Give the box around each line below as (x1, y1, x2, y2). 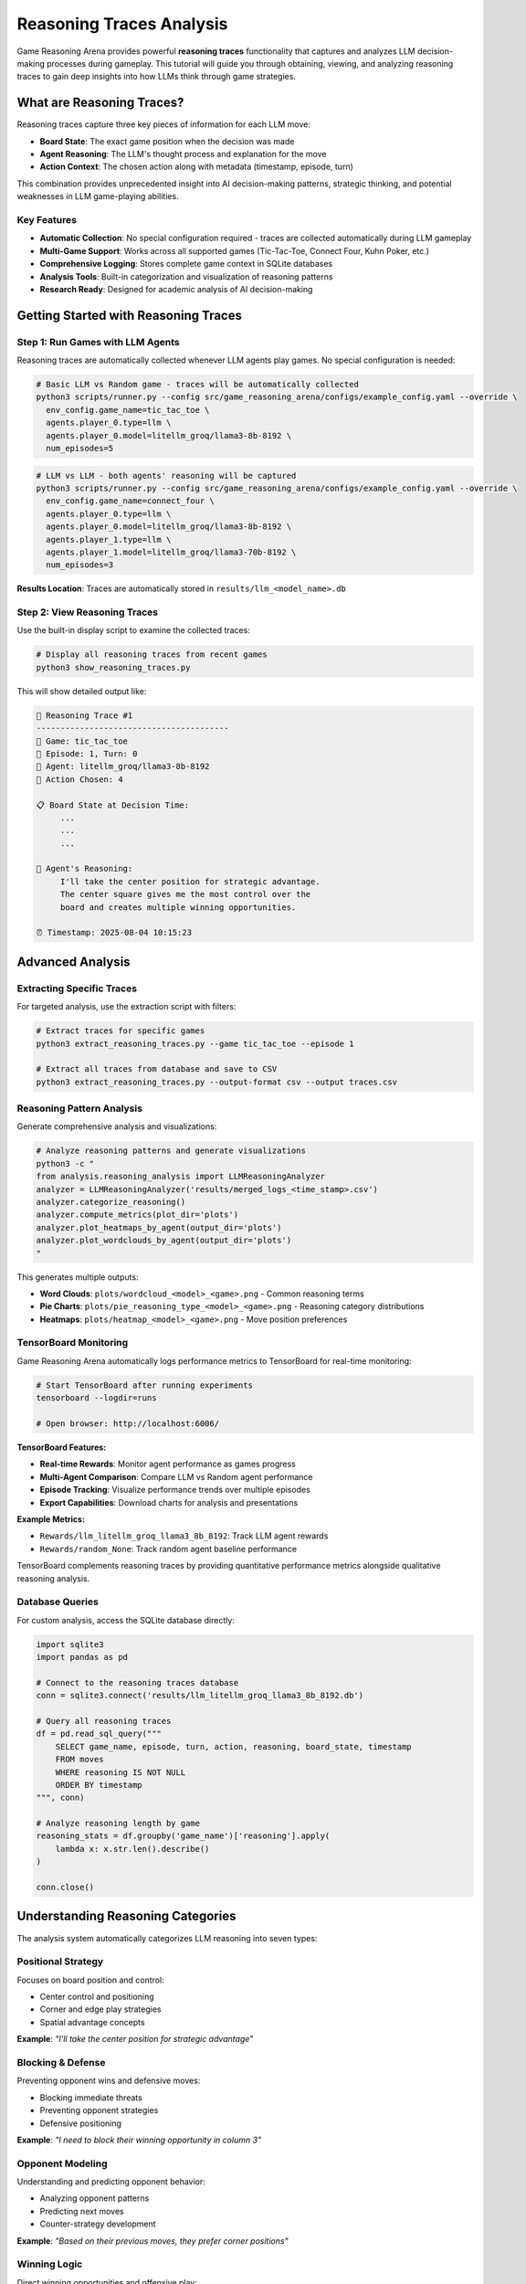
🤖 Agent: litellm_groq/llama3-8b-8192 (36, 761, 210, 772)
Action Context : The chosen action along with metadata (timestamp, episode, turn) (39, 161, 353, 173)
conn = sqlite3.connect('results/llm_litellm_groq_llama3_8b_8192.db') (36, 1690, 364, 1701)
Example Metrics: (16, 1513, 86, 1525)
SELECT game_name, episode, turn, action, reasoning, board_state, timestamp (55, 1741, 413, 1751)
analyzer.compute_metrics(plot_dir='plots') (36, 1210, 239, 1220)
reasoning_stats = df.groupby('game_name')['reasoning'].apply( (36, 1831, 331, 1841)
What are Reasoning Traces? (16, 95, 184, 111)
